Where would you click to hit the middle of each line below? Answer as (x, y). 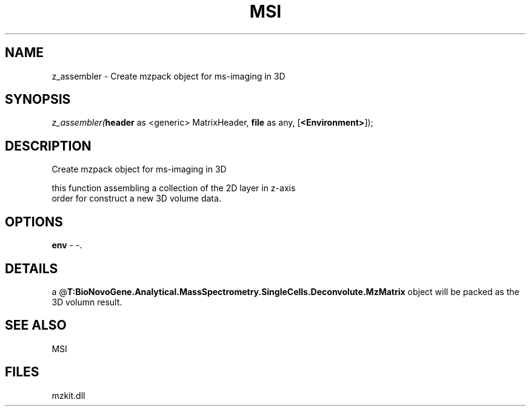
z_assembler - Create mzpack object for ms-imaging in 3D (169, 76)
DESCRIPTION (48, 146)
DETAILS (32, 268)
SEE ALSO (36, 325)
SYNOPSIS (38, 100)
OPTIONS (34, 222)
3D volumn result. (87, 302)
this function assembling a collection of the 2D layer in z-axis (174, 188)
